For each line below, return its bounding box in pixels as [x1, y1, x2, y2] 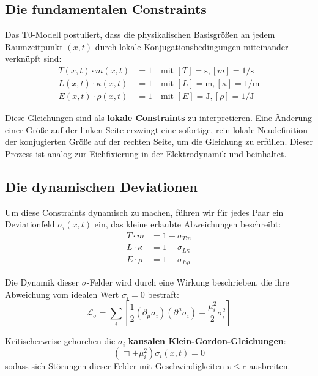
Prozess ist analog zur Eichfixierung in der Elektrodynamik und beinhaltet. [5, 147, 287, 160]
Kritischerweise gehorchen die [5, 334, 116, 347]
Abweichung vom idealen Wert [5, 287, 119, 300]
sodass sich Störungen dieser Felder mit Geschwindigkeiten [5, 359, 224, 372]
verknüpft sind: [5, 52, 62, 65]
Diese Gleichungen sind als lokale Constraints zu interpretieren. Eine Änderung [5, 111, 312, 124]
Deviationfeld [5, 218, 55, 230]
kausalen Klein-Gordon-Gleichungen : [128, 334, 286, 347]
